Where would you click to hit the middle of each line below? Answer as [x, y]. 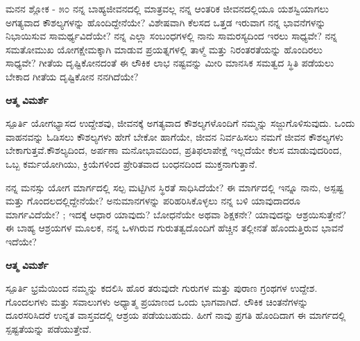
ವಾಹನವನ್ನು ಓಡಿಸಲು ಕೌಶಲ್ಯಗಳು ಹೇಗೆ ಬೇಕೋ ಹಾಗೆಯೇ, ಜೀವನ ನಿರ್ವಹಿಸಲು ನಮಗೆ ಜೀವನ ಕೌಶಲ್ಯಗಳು [174, 136]
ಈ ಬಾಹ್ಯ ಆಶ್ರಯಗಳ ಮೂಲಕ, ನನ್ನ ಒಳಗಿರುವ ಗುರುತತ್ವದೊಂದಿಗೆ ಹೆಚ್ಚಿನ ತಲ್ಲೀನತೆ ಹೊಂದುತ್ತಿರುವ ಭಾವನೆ [175, 228]
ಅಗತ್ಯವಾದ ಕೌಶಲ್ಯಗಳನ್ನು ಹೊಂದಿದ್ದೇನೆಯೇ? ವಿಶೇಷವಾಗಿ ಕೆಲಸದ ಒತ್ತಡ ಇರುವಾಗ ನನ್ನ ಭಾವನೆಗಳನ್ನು [166, 22]
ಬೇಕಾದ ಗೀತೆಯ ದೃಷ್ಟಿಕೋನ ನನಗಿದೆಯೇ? [72, 76]
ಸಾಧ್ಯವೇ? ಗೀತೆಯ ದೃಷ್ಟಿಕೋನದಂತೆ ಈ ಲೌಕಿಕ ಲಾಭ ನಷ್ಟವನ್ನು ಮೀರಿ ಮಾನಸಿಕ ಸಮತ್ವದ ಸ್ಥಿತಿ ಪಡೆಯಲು [170, 63]
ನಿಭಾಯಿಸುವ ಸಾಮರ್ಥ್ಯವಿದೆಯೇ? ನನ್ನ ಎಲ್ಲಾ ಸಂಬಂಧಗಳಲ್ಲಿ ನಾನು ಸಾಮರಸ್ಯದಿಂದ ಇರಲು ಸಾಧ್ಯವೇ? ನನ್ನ [171, 36]
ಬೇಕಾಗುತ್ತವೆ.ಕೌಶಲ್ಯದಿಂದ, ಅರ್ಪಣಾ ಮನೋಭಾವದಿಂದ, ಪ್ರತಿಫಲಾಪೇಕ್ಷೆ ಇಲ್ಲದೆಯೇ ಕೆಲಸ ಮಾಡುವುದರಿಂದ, [174, 150]
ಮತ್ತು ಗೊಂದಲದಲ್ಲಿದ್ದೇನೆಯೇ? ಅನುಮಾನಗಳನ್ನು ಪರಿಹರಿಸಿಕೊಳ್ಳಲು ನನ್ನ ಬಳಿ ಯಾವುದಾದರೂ [153, 201]
